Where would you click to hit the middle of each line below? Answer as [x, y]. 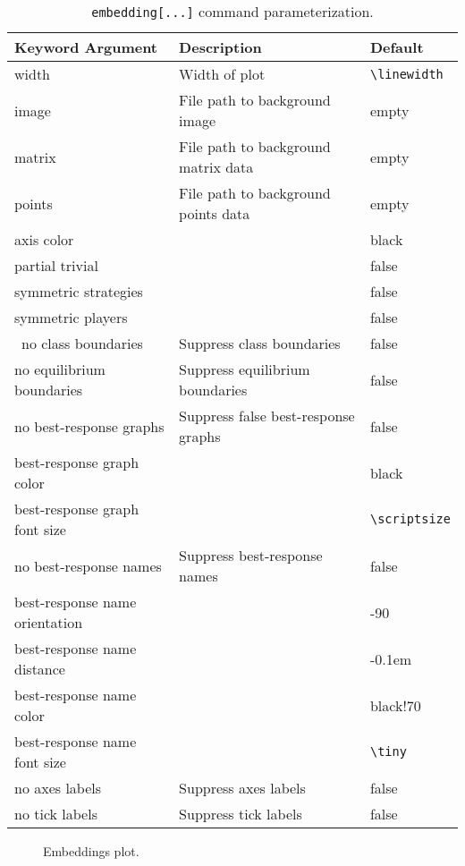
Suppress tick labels [241, 814]
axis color [44, 239]
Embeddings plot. [91, 851]
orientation [49, 622]
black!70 [395, 705]
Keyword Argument [86, 47]
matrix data [216, 167]
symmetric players [71, 317]
